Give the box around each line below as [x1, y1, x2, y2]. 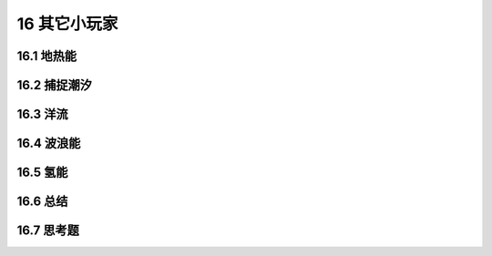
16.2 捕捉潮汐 [16, 77, 93, 93]
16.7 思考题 [16, 223, 79, 239]
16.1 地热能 [16, 48, 77, 64]
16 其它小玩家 [16, 14, 118, 34]
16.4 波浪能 [16, 136, 81, 151]
